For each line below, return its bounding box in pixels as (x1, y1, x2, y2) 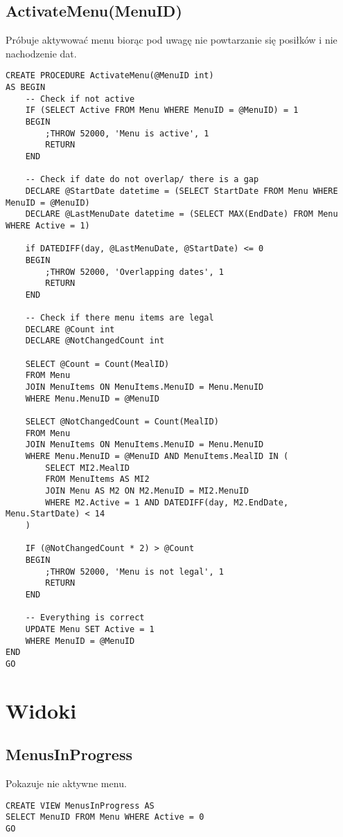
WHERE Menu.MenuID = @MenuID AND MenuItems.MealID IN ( (25, 451, 289, 462)
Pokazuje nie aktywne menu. (6, 776, 127, 791)
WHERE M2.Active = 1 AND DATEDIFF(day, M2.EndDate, (45, 497, 289, 507)
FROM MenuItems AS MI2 (45, 474, 150, 485)
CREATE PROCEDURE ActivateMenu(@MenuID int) (6, 71, 214, 81)
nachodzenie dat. (6, 46, 77, 60)
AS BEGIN (6, 82, 46, 93)
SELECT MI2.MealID (45, 462, 130, 473)
